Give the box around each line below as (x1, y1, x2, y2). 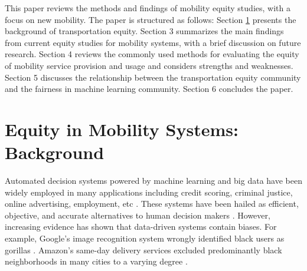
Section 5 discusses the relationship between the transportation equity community (5, 71, 301, 83)
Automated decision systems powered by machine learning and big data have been (5, 174, 302, 187)
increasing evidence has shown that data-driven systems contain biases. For (5, 220, 277, 233)
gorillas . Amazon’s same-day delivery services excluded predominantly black (5, 243, 282, 256)
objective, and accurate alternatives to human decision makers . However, (5, 209, 270, 221)
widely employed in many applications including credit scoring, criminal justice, (5, 186, 293, 198)
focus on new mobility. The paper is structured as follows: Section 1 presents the (5, 13, 296, 25)
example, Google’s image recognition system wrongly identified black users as (5, 232, 285, 244)
